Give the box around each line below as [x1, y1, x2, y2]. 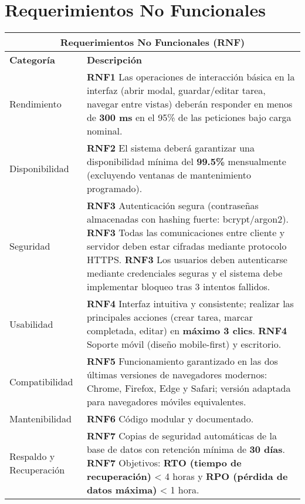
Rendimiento [9, 97, 62, 111]
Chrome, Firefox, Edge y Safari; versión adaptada [86, 381, 291, 395]
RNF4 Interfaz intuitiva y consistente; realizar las [86, 297, 294, 311]
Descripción [86, 53, 143, 67]
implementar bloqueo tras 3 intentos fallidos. [86, 280, 270, 294]
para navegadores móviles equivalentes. [86, 395, 246, 409]
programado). [86, 182, 143, 196]
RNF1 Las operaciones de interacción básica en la [86, 70, 295, 84]
